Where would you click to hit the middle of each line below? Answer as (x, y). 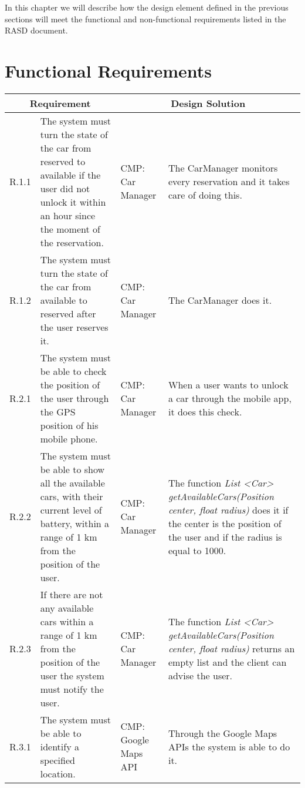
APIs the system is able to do (229, 746)
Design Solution (208, 103)
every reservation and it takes (229, 182)
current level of (71, 509)
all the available (72, 482)
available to (64, 300)
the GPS (58, 411)
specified (57, 760)
